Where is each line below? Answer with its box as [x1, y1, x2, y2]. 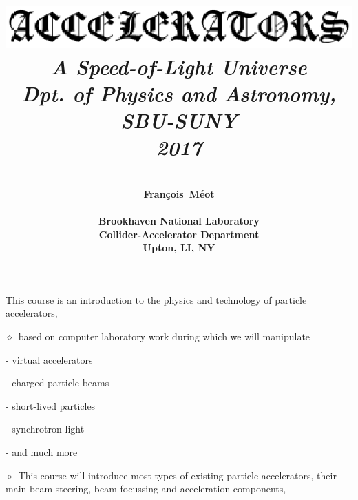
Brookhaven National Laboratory [98, 213, 260, 228]
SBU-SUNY [120, 106, 238, 135]
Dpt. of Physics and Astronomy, [21, 79, 337, 108]
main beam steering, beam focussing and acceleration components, [6, 481, 286, 496]
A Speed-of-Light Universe [51, 52, 307, 81]
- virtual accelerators [6, 352, 93, 366]
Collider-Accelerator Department [98, 227, 260, 241]
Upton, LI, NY [143, 240, 215, 255]
